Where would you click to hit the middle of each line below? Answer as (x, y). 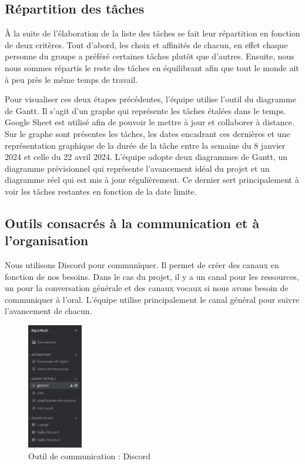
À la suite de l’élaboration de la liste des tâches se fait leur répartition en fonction (152, 33)
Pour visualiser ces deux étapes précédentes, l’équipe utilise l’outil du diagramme (150, 99)
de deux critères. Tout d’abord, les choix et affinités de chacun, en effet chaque (146, 44)
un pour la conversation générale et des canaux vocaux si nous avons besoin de (147, 288)
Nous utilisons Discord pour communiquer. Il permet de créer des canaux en (142, 265)
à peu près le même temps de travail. (71, 79)
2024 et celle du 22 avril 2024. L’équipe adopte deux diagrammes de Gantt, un (146, 157)
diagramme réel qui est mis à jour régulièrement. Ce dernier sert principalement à (152, 180)
